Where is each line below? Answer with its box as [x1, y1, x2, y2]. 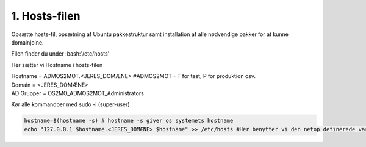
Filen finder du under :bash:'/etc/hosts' [11, 50, 110, 57]
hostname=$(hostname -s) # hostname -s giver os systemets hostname [24, 117, 234, 124]
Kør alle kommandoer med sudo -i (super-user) [11, 101, 131, 108]
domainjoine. [11, 38, 44, 46]
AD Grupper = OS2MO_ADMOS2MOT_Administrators [11, 89, 145, 97]
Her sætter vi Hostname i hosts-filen [11, 61, 103, 68]
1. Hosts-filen [11, 9, 81, 23]
